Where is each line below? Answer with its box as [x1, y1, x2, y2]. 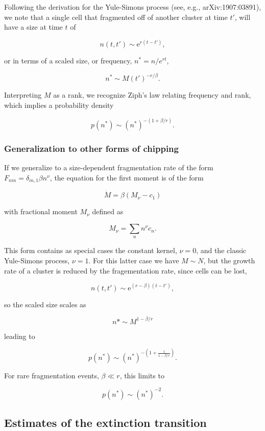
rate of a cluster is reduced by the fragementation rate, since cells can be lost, [4, 265, 247, 276]
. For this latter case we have [88, 255, 179, 266]
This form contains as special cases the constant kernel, [4, 245, 177, 256]
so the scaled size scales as [4, 299, 86, 309]
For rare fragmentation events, [4, 370, 99, 380]
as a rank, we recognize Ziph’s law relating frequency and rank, [53, 89, 251, 100]
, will [234, 11, 251, 22]
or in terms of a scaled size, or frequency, [4, 55, 132, 66]
